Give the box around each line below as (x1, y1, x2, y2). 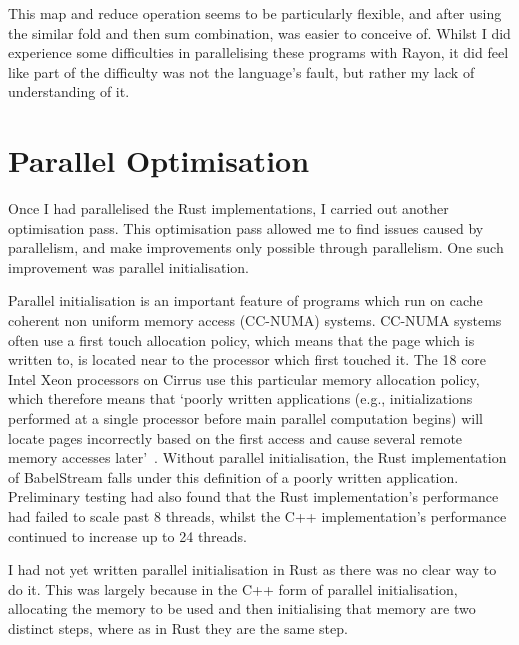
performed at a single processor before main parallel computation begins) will (8, 408, 484, 429)
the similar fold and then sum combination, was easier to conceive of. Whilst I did (8, 22, 511, 43)
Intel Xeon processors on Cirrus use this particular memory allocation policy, (8, 368, 480, 389)
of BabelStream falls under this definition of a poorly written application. (8, 466, 459, 487)
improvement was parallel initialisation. (8, 256, 249, 277)
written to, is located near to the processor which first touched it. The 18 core (8, 349, 487, 370)
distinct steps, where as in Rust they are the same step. (8, 617, 348, 638)
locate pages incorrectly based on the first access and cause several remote (8, 427, 463, 448)
